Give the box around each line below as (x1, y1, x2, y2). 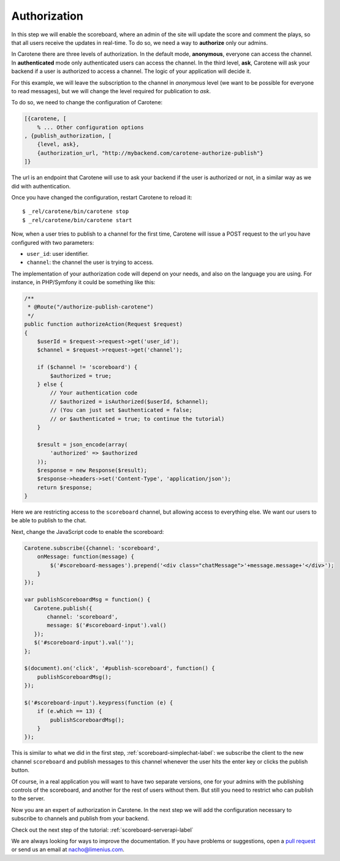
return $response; (37, 484, 93, 491)
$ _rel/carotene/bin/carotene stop (22, 208, 129, 215)
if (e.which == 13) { (37, 708, 102, 715)
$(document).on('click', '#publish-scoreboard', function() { (24, 665, 215, 672)
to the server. (11, 795, 45, 802)
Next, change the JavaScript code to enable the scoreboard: (11, 528, 164, 535)
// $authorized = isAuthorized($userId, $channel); (50, 398, 209, 405)
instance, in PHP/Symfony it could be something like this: (11, 279, 156, 286)
